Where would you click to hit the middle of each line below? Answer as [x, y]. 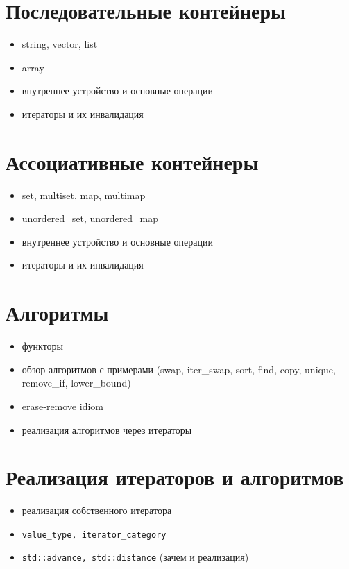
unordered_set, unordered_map [90, 218]
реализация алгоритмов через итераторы [107, 429]
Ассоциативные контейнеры [132, 161]
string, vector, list [60, 44]
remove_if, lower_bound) [76, 383]
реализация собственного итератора [97, 510]
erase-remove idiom [62, 406]
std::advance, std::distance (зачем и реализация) [135, 557]
